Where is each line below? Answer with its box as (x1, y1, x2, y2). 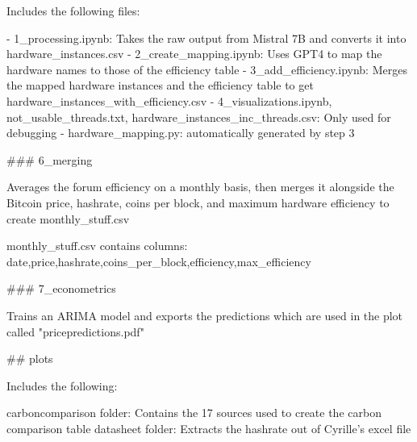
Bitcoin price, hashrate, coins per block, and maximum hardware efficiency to (6, 194, 390, 211)
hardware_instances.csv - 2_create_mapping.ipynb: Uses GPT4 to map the (6, 45, 382, 62)
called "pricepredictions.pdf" (6, 323, 144, 340)
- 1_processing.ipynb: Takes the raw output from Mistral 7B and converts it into (6, 29, 407, 46)
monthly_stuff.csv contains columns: (6, 237, 188, 254)
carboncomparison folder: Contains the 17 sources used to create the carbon (6, 404, 382, 421)
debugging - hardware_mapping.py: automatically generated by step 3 (6, 124, 355, 141)
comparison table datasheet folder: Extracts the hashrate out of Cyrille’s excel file (6, 419, 411, 436)
